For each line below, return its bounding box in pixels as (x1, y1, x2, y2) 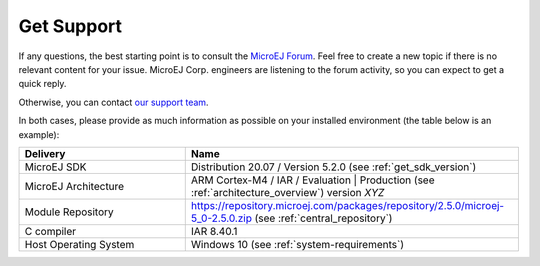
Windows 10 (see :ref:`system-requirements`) (190, 237, 405, 251)
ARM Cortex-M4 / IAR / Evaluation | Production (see (190, 173, 435, 187)
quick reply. (18, 78, 67, 90)
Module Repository (24, 205, 114, 219)
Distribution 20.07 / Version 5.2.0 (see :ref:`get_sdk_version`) (190, 160, 477, 174)
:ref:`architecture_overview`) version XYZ (190, 185, 385, 199)
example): (18, 128, 60, 140)
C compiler (24, 224, 77, 238)
